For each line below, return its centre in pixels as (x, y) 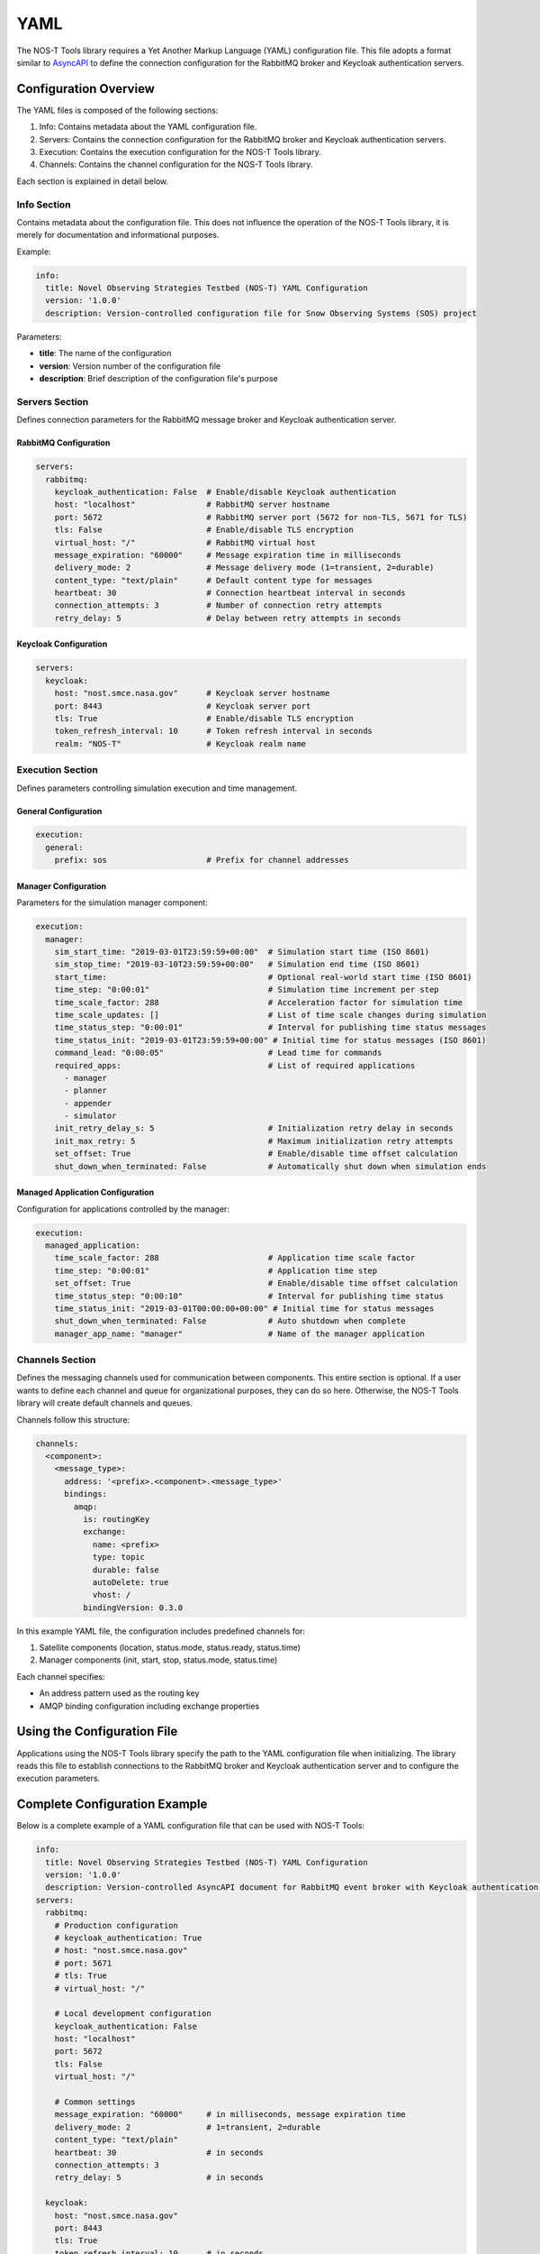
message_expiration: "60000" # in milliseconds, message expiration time (230, 2115)
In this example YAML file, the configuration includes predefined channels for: (161, 1631)
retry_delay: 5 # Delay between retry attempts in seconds (228, 618)
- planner (86, 1090)
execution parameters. (58, 1778)
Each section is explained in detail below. (93, 181)
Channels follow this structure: (73, 1419)
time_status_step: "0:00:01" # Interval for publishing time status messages (270, 1027)
